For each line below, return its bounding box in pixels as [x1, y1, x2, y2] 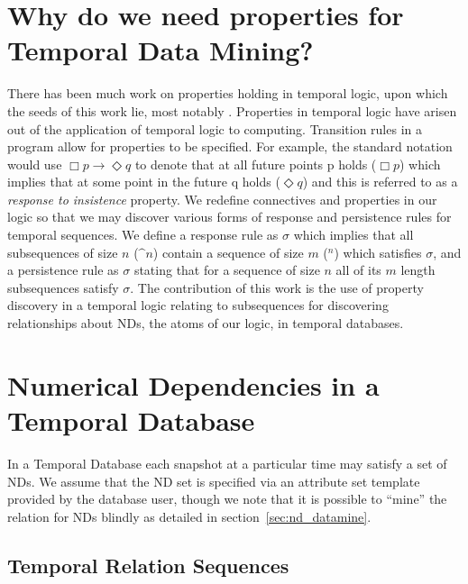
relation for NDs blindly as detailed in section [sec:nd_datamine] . [7, 506, 372, 525]
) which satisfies [334, 242, 422, 261]
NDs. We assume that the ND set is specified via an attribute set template [7, 471, 420, 490]
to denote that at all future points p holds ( [134, 154, 377, 173]
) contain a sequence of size [152, 242, 304, 261]
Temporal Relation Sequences [7, 551, 289, 579]
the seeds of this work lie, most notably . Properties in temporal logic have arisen [7, 101, 457, 120]
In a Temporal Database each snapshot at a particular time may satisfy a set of [7, 453, 447, 472]
